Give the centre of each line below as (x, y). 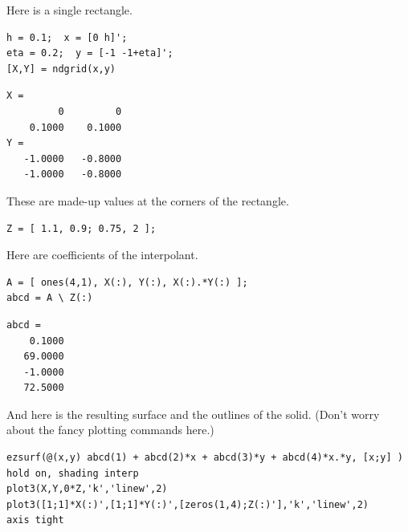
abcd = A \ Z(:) (50, 298)
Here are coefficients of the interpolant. (102, 255)
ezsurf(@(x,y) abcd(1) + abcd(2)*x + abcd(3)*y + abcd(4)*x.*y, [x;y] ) (205, 458)
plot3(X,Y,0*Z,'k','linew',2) (87, 489)
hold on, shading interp (73, 473)
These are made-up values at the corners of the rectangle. (148, 200)
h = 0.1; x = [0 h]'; (67, 37)
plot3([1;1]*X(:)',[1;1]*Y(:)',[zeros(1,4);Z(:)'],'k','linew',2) (188, 504)
